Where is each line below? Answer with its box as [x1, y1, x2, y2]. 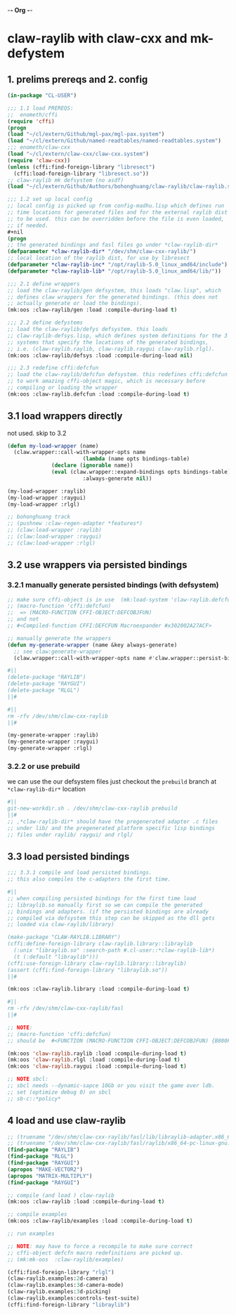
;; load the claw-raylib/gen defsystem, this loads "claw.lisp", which [7, 287, 221, 294]
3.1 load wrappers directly [7, 410, 123, 422]
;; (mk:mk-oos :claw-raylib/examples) [7, 1256, 124, 1263]
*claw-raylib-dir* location [7, 785, 86, 793]
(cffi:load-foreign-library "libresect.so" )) [13, 170, 150, 177]
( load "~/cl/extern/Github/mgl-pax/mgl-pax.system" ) [7, 131, 165, 138]
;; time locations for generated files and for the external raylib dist [7, 209, 228, 216]
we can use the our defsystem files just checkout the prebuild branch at [7, 777, 217, 786]
